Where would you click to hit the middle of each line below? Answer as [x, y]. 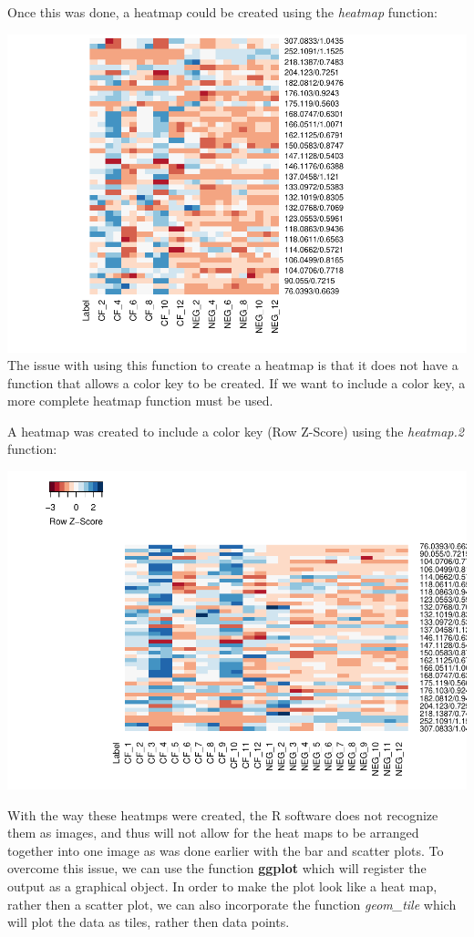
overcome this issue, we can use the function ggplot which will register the [217, 868]
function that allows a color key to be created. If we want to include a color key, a [237, 382]
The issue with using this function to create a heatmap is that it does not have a [233, 365]
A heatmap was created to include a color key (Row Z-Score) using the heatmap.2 [236, 431]
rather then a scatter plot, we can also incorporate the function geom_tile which [232, 904]
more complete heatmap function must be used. [140, 401]
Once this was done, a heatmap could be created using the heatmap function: [222, 12]
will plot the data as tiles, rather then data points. [149, 922]
